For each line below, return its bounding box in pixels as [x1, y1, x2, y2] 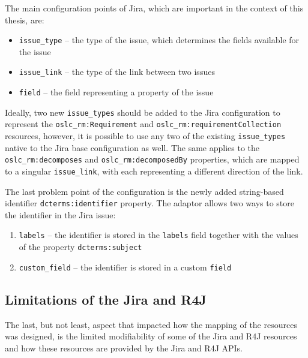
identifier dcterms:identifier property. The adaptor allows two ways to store [5, 197, 295, 209]
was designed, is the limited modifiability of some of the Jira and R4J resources [5, 330, 297, 342]
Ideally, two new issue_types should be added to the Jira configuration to [5, 106, 280, 118]
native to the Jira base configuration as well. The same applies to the [5, 141, 260, 154]
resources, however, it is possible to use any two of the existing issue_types [5, 130, 286, 142]
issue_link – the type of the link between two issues [19, 65, 215, 78]
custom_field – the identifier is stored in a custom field [19, 260, 232, 273]
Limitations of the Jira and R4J [5, 290, 207, 308]
